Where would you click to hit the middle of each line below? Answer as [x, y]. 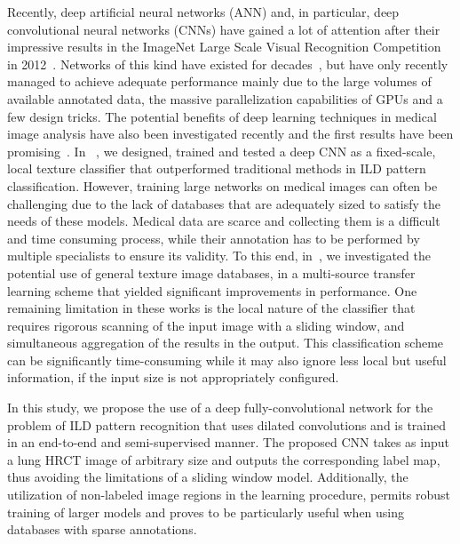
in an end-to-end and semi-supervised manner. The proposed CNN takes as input [228, 442]
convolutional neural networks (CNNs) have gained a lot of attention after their [224, 29]
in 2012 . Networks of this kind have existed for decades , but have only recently [228, 64]
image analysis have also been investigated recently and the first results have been [230, 134]
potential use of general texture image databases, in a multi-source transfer [211, 272]
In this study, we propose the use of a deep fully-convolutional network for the [220, 408]
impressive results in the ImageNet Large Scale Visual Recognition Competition [224, 47]
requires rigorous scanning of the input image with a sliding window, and [206, 325]
